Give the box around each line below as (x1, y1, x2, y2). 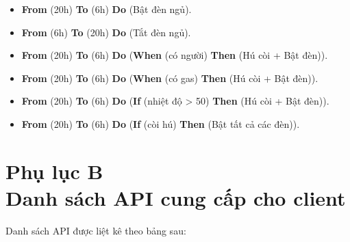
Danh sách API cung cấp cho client (5, 183, 346, 211)
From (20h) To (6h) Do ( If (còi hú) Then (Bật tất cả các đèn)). (21, 116, 300, 131)
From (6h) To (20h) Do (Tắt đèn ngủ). (21, 25, 191, 39)
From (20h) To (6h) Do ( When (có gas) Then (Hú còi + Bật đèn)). (21, 70, 318, 85)
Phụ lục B (5, 157, 103, 185)
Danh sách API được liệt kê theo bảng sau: (5, 223, 186, 237)
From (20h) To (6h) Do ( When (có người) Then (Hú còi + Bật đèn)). (21, 48, 328, 62)
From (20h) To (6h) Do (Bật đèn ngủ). (21, 2, 192, 16)
